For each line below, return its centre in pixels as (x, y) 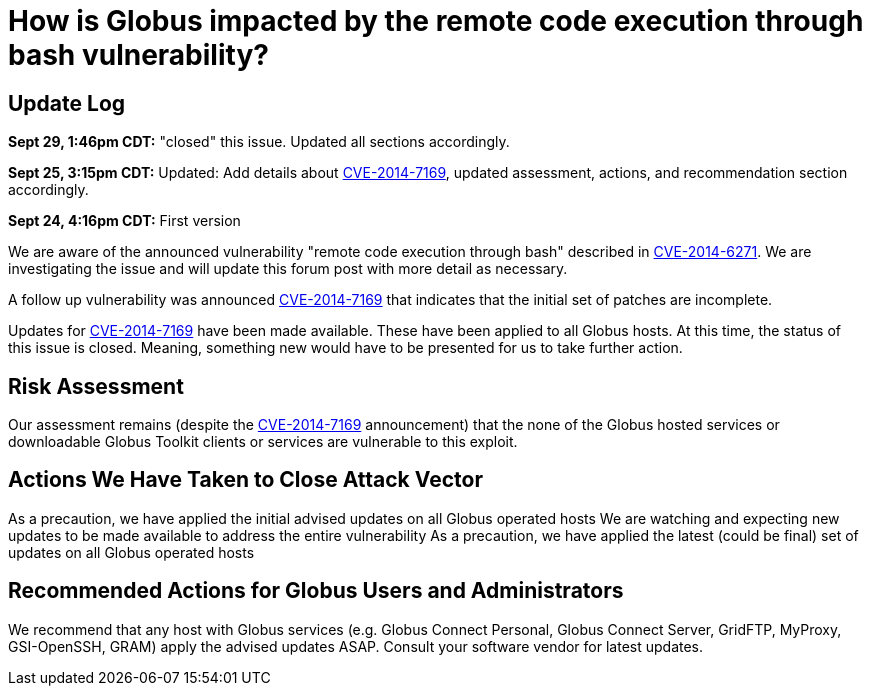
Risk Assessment (96, 386)
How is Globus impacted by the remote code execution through (436, 21)
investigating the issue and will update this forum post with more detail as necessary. (288, 269)
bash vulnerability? (138, 55)
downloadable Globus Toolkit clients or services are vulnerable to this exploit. (263, 442)
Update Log (67, 103)
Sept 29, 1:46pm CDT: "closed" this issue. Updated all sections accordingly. (259, 142)
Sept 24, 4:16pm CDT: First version (124, 221)
